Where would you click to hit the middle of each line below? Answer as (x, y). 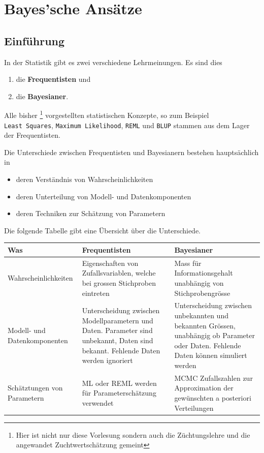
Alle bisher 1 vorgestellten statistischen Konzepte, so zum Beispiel (107, 114)
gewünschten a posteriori (213, 397)
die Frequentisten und (53, 79)
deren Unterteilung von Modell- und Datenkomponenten (104, 196)
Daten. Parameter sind (117, 330)
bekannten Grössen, (205, 325)
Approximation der (204, 388)
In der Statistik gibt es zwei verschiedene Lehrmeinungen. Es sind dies (113, 62)
